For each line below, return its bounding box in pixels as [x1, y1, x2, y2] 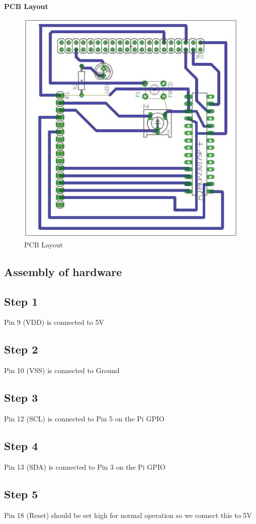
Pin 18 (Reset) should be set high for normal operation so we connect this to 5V [4, 509, 252, 520]
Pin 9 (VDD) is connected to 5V [4, 317, 104, 327]
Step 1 [4, 293, 38, 309]
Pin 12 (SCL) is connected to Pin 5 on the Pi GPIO [4, 413, 164, 423]
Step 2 [4, 341, 38, 357]
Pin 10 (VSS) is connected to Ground [4, 365, 120, 376]
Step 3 [4, 390, 38, 405]
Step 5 [4, 486, 38, 501]
